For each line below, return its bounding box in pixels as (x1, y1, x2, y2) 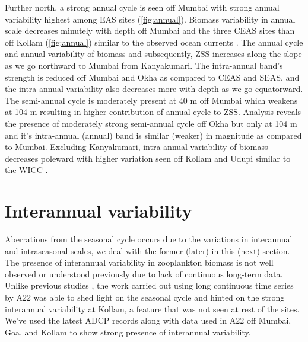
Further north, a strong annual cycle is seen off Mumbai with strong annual (5, 1, 280, 13)
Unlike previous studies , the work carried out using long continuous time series (5, 279, 294, 292)
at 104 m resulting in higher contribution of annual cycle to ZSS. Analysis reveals (5, 106, 301, 118)
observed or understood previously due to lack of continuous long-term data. (5, 267, 283, 280)
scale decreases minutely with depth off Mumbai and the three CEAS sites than (5, 24, 295, 37)
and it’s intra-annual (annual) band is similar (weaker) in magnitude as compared (5, 129, 302, 141)
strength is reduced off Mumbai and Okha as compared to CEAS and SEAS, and (5, 71, 300, 83)
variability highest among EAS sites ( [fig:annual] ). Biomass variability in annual (5, 12, 296, 25)
